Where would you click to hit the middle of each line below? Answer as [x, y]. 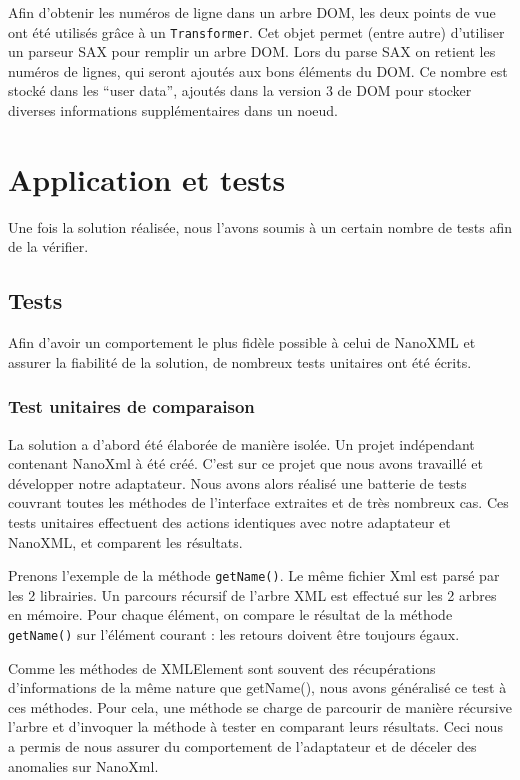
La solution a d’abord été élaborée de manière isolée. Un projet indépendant [241, 443]
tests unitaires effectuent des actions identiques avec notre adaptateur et [229, 521]
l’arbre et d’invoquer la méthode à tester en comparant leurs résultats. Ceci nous [255, 726]
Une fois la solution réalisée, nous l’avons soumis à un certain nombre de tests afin [260, 226]
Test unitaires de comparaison [131, 406]
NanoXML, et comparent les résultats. [125, 541]
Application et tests [147, 178]
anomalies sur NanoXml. [83, 765]
